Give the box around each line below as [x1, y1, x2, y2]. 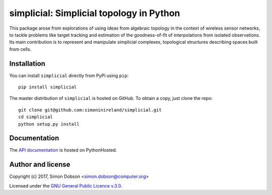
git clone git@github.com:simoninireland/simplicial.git [18, 107, 162, 113]
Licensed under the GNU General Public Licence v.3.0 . [9, 182, 122, 188]
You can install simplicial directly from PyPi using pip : [9, 72, 128, 78]
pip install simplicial [18, 84, 77, 90]
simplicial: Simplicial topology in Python [9, 8, 180, 19]
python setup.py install [18, 121, 80, 127]
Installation [9, 59, 45, 68]
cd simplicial [18, 114, 53, 120]
